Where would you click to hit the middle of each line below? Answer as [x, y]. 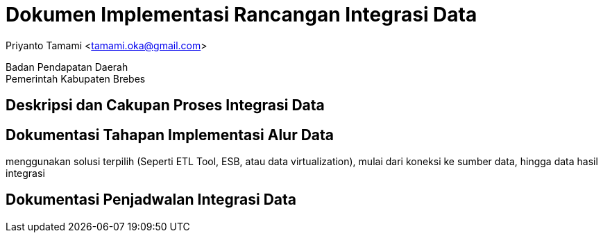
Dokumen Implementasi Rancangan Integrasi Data [241, 15]
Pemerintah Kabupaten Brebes [76, 78]
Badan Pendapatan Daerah [67, 67]
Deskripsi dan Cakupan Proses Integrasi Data [165, 105]
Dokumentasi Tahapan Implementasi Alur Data [170, 135]
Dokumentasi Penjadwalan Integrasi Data [151, 200]
